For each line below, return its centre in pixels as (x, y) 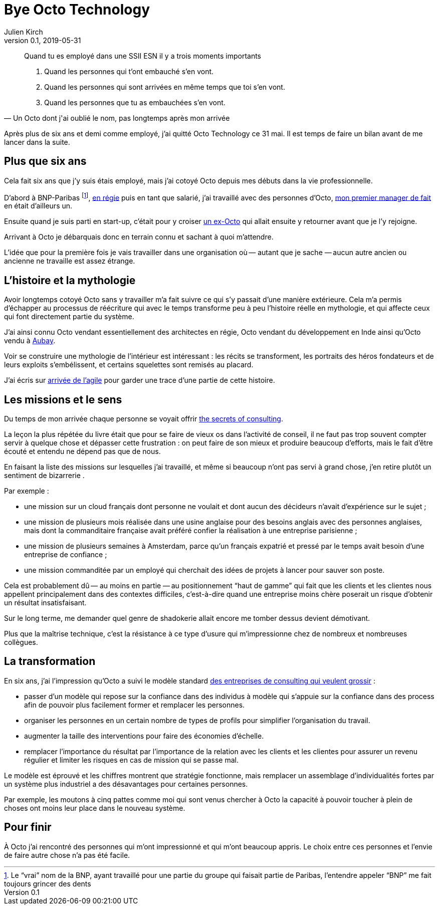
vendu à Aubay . (30, 341)
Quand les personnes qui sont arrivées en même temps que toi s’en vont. (165, 87)
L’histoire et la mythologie (70, 280)
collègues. (21, 642)
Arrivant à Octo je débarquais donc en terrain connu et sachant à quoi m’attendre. (139, 237)
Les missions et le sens (63, 399)
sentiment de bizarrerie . (44, 475)
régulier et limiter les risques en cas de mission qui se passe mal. (132, 760)
